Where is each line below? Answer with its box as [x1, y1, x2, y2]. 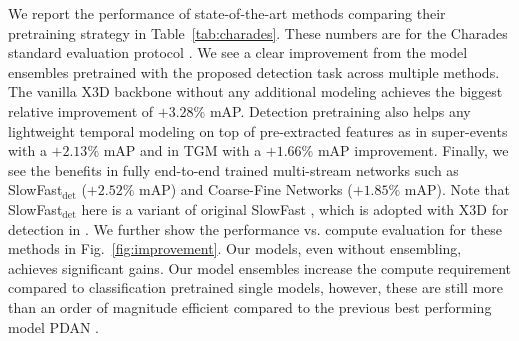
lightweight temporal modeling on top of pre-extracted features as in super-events [8, 120, 508, 141]
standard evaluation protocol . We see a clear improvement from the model [8, 42, 468, 63]
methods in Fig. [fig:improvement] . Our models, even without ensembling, [8, 238, 462, 259]
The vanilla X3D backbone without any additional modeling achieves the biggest [8, 81, 503, 102]
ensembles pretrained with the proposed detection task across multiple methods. [8, 61, 500, 82]
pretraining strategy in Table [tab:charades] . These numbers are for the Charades [8, 22, 508, 43]
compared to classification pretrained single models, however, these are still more [8, 277, 503, 298]
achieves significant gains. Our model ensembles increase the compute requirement [8, 257, 512, 278]
